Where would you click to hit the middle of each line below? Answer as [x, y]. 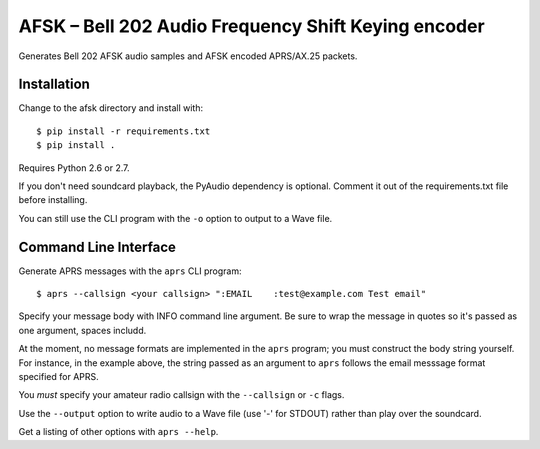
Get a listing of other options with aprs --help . [118, 432]
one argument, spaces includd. [82, 330]
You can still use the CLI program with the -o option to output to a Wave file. [175, 218]
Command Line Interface [97, 246]
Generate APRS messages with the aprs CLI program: [130, 271]
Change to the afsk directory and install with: [111, 108]
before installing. [53, 200]
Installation [54, 84]
